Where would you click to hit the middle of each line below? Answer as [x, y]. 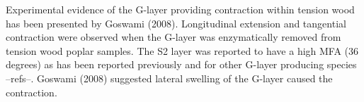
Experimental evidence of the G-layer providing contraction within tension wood [180, 9]
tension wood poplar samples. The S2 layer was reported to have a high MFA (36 [182, 50]
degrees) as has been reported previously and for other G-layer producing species [181, 64]
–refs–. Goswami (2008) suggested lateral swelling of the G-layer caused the [169, 78]
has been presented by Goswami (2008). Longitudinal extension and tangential [176, 23]
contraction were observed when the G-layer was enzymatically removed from [174, 37]
